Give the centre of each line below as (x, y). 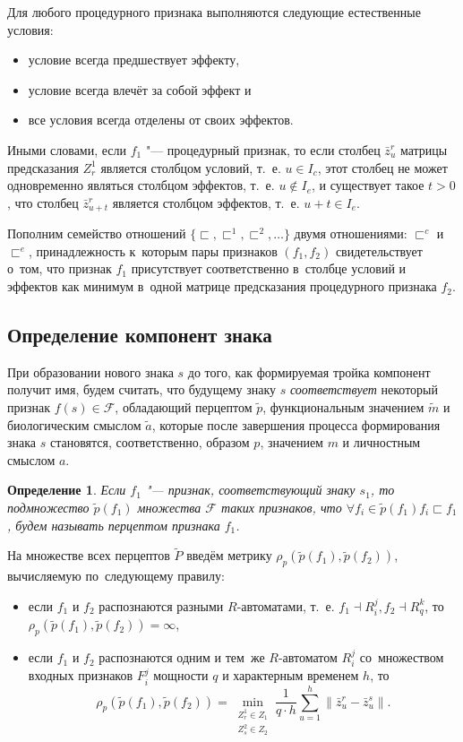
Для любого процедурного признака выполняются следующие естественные (214, 12)
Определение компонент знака (140, 335)
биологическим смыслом (74, 424)
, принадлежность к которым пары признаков (153, 250)
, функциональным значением (343, 407)
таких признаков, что (282, 507)
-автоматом (308, 657)
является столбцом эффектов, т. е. (206, 202)
